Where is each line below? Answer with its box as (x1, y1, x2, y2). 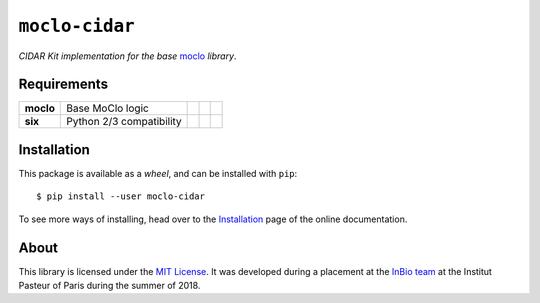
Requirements (18, 76, 109, 93)
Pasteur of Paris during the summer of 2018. (18, 280, 201, 292)
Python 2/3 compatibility (66, 115, 182, 129)
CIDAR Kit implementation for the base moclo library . (18, 50, 237, 62)
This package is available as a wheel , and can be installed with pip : (18, 167, 298, 179)
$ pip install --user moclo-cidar (36, 191, 205, 202)
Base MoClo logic (66, 101, 149, 115)
